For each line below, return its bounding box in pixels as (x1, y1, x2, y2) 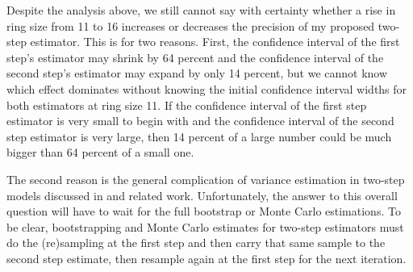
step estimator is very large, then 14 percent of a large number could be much (6, 128, 392, 144)
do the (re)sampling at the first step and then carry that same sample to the (6, 234, 386, 251)
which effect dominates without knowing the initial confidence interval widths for (6, 80, 407, 97)
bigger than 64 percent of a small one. (6, 144, 194, 161)
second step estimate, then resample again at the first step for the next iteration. (6, 249, 407, 266)
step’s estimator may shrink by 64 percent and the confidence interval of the (6, 48, 384, 65)
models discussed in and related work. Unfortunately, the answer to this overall (6, 186, 398, 203)
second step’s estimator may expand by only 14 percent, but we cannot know (6, 65, 388, 82)
